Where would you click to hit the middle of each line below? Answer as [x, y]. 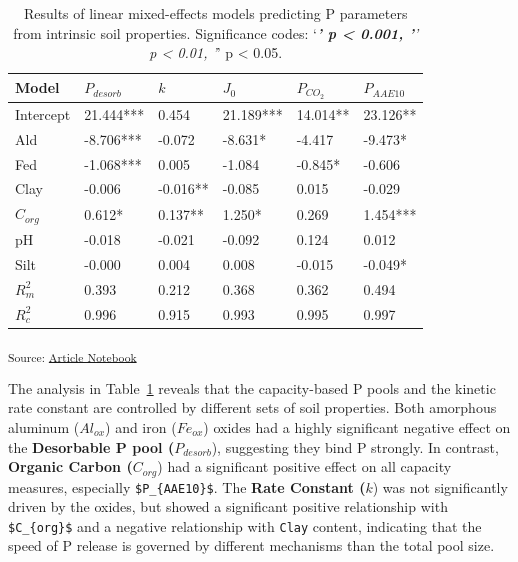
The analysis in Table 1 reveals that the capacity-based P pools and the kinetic [252, 387]
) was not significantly [440, 486]
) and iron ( [141, 426]
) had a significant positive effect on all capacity [304, 466]
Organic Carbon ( [70, 466]
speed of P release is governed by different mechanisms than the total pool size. [251, 545]
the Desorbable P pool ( [91, 446]
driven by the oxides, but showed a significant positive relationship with [228, 506]
